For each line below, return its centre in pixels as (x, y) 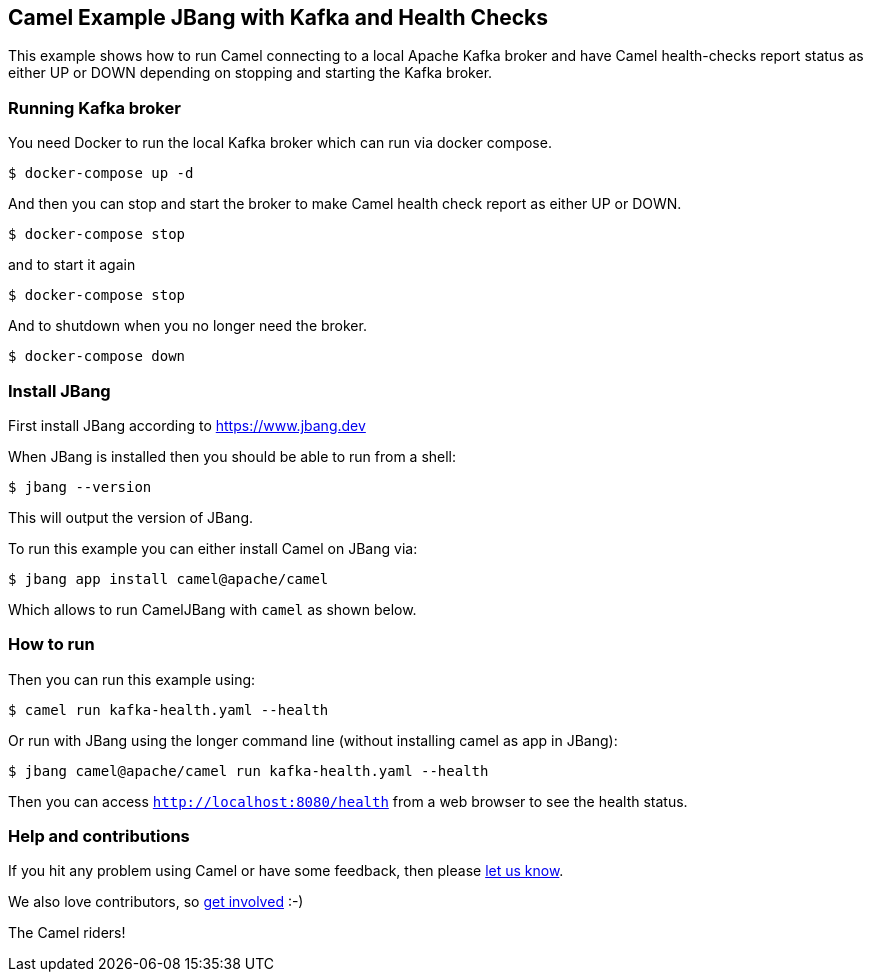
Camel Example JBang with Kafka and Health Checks (278, 17)
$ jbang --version (80, 486)
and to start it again (72, 265)
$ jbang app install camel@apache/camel (168, 578)
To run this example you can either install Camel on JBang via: (213, 548)
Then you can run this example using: (132, 679)
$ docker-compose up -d (101, 173)
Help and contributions (99, 836)
